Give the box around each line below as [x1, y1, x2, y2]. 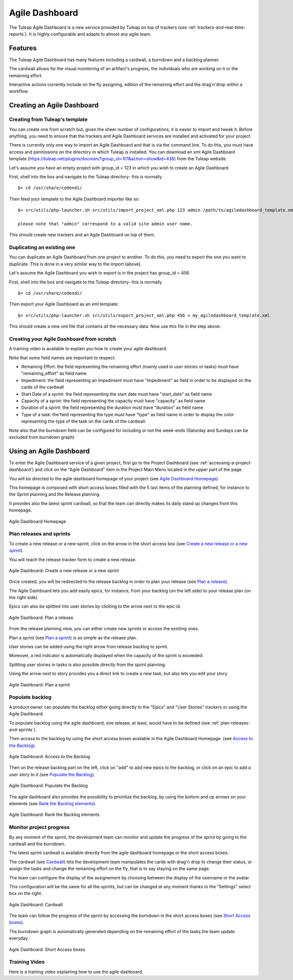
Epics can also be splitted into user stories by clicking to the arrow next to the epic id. [9, 603, 181, 609]
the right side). [9, 595, 39, 600]
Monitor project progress [9, 824, 70, 831]
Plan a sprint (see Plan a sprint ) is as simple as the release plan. [9, 635, 137, 640]
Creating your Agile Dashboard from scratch [9, 335, 117, 342]
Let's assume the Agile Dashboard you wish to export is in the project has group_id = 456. [9, 270, 190, 276]
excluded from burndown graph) [9, 434, 75, 440]
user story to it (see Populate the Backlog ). [9, 771, 95, 777]
